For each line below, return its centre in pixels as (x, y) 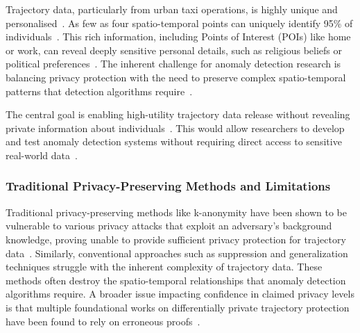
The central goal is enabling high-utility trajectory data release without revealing (178, 114)
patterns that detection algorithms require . (99, 91)
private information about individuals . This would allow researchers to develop (175, 128)
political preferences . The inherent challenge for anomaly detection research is (173, 64)
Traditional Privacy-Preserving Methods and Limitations (168, 186)
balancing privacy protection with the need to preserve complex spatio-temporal (176, 77)
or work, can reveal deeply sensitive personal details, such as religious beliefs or (174, 50)
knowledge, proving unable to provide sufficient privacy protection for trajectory (176, 239)
